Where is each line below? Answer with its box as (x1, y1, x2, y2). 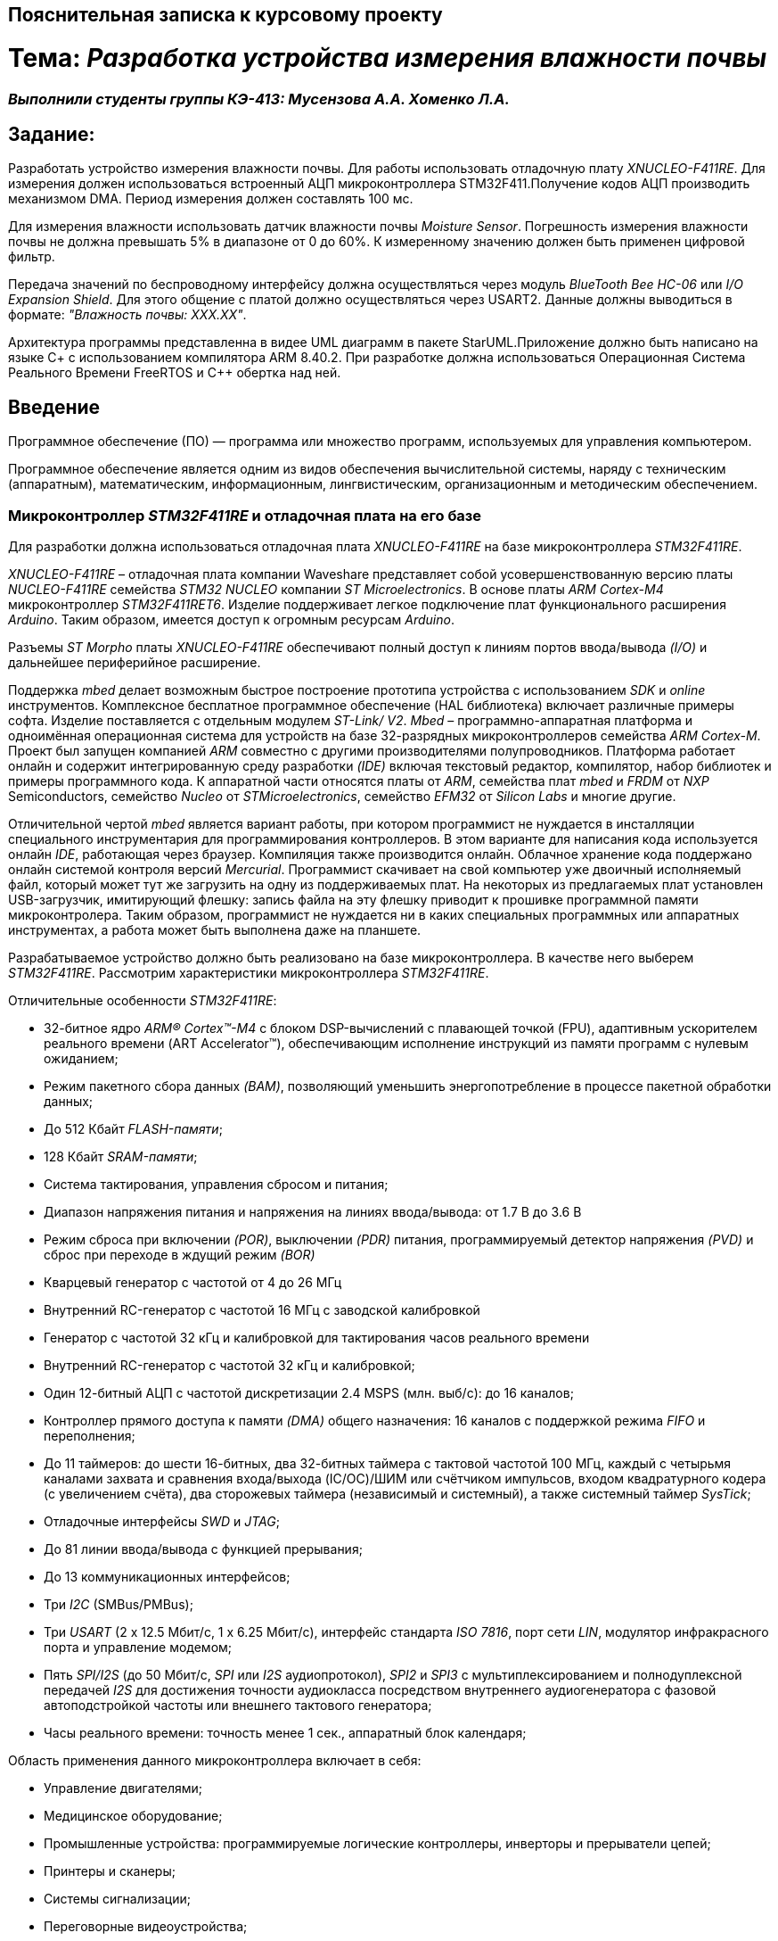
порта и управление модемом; (44, 1639, 233, 1655)
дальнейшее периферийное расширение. (8, 654, 261, 670)
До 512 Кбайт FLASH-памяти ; (44, 1120, 223, 1136)
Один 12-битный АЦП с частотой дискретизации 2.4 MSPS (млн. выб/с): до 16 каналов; (44, 1384, 574, 1400)
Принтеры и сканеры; (44, 1863, 176, 1879)
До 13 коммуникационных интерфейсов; (44, 1568, 291, 1584)
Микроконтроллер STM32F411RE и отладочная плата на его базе (8, 506, 482, 524)
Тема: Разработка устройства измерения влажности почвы (8, 42, 767, 73)
